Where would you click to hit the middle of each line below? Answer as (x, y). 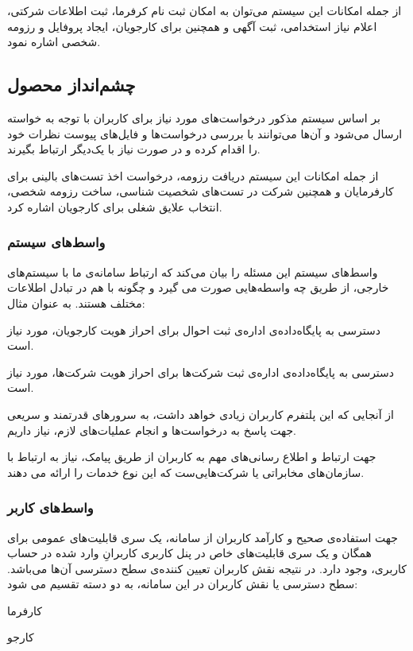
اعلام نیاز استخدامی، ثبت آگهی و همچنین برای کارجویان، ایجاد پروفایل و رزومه (192, 26)
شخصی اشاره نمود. (54, 42)
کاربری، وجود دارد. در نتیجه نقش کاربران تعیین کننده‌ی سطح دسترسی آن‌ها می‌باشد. (207, 568)
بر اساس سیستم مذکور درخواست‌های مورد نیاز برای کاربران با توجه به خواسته (194, 117)
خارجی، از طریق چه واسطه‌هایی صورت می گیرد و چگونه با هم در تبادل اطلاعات (198, 287)
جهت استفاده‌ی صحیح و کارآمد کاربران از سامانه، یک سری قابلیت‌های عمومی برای (203, 537)
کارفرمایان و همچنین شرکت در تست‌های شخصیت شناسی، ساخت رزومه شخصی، (201, 191)
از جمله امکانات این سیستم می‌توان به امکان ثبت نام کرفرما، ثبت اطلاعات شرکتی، (205, 10)
